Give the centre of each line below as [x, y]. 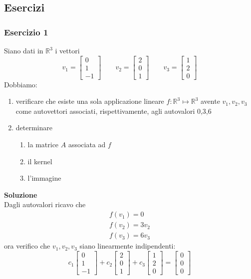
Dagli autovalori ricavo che [45, 204]
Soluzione [21, 194]
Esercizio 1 [26, 32]
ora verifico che [27, 246]
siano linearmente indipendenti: [127, 246]
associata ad [87, 144]
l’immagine [44, 178]
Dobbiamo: [21, 84]
